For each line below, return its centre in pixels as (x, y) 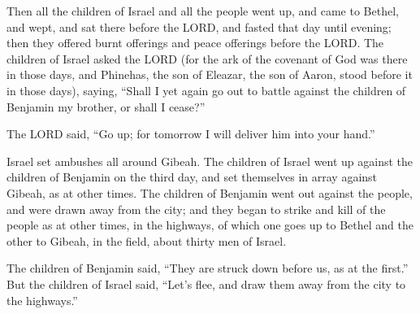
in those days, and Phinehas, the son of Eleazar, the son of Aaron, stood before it (210, 74)
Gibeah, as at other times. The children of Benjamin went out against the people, (210, 192)
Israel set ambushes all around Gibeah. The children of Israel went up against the (210, 161)
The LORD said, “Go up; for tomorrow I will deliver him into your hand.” (191, 134)
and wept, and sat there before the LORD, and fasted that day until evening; (199, 26)
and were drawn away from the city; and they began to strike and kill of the (196, 209)
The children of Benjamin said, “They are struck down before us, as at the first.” (208, 268)
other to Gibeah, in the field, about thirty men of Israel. (147, 240)
